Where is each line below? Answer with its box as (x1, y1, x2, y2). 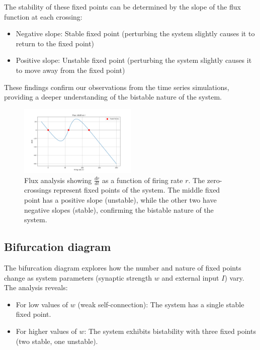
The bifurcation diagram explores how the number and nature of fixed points (4, 262, 241, 273)
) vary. (224, 272, 244, 283)
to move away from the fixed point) (16, 64, 125, 75)
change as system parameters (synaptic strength (4, 272, 152, 283)
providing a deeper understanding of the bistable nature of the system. (4, 92, 222, 102)
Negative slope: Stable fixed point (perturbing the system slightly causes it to (16, 28, 255, 39)
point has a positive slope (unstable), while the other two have (24, 194, 217, 205)
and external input (161, 272, 219, 283)
